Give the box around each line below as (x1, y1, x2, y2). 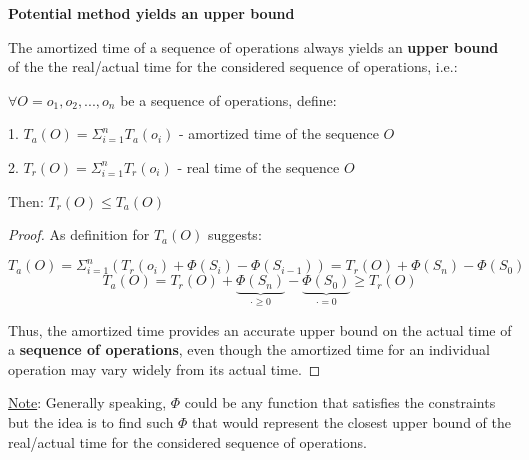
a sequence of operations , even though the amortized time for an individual (8, 339, 490, 360)
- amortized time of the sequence (178, 123, 379, 144)
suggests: (207, 224, 262, 245)
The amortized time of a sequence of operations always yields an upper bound (8, 36, 499, 57)
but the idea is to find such (8, 412, 174, 433)
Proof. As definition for (8, 224, 150, 245)
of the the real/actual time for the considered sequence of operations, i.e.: (8, 56, 458, 77)
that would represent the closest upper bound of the (192, 412, 511, 433)
